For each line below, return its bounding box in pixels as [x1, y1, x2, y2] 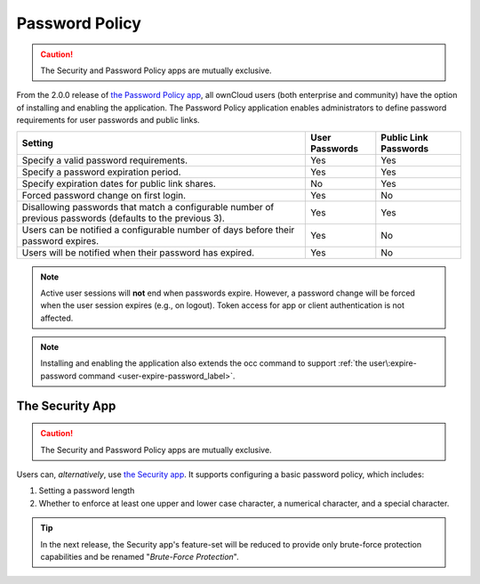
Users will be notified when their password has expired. [21, 246, 255, 258]
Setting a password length [38, 485, 135, 496]
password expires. [21, 234, 100, 247]
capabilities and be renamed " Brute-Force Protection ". [40, 551, 239, 562]
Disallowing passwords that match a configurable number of [21, 200, 275, 213]
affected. [40, 312, 74, 323]
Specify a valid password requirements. [21, 154, 188, 166]
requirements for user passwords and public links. [16, 115, 200, 126]
